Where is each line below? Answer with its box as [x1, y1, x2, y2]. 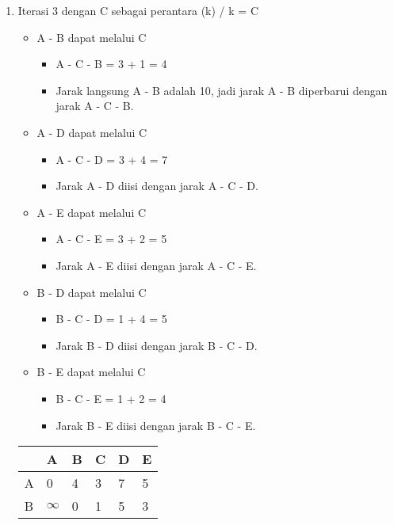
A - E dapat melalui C [36, 204, 147, 220]
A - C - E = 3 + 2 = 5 [55, 230, 167, 247]
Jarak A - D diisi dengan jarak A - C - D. [55, 177, 258, 194]
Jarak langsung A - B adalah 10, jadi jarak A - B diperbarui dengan [55, 82, 388, 98]
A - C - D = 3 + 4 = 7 [55, 150, 168, 167]
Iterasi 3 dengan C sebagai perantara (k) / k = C [17, 2, 258, 18]
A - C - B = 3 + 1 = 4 [55, 55, 167, 72]
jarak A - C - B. [55, 97, 134, 114]
